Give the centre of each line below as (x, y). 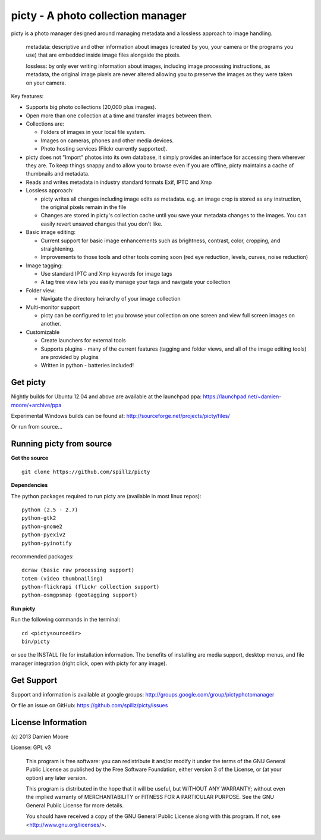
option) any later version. (56, 777)
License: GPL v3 (31, 748)
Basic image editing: (51, 232)
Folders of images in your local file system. (93, 132)
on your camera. (46, 83)
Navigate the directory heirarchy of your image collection (111, 299)
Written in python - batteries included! (87, 366)
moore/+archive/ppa (36, 405)
